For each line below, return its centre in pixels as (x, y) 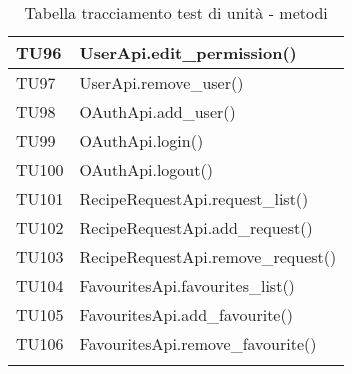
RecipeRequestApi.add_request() (196, 227)
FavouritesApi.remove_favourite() (198, 343)
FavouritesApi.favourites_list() (187, 285)
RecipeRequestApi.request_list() (194, 198)
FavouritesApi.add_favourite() (186, 314)
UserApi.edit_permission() (188, 52)
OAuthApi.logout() (146, 169)
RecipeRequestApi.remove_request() (208, 256)
